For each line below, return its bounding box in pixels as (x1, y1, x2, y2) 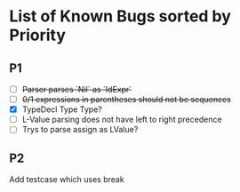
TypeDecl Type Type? (21, 104, 102, 115)
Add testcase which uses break (9, 174, 124, 185)
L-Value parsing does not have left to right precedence (21, 114, 222, 125)
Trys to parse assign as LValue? (21, 124, 139, 135)
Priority (9, 25, 67, 45)
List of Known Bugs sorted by (9, 6, 231, 27)
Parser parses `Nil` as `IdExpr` (21, 84, 132, 94)
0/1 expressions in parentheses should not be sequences (21, 94, 231, 105)
